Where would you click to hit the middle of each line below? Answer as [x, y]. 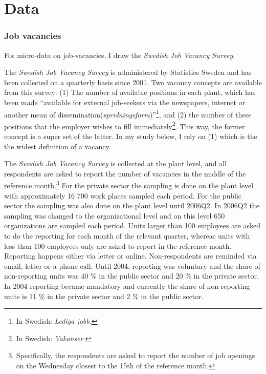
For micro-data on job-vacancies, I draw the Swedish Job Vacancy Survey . [120, 55]
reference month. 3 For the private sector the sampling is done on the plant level [129, 185]
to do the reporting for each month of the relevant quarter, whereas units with [127, 236]
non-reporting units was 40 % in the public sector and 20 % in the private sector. [131, 276]
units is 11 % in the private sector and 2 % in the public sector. [104, 296]
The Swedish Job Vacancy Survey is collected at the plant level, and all [115, 163]
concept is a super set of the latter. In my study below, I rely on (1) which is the [131, 136]
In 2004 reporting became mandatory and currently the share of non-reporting [127, 286]
